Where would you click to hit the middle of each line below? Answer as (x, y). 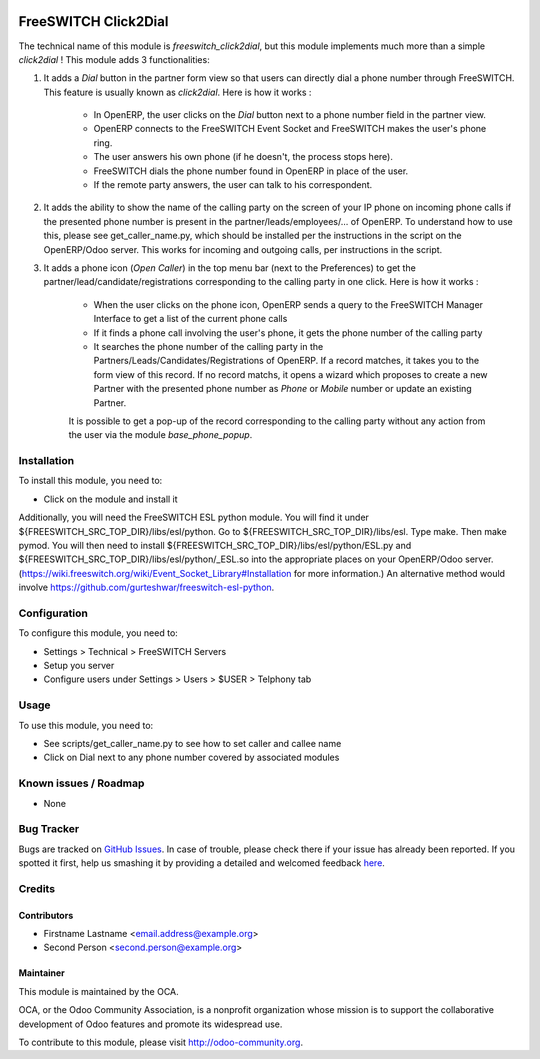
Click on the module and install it (111, 499)
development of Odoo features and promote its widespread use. (150, 1024)
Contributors (46, 915)
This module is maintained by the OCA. (98, 991)
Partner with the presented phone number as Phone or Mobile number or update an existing (282, 389)
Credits (36, 888)
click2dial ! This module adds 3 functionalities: (114, 59)
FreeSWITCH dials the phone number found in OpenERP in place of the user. (251, 171)
